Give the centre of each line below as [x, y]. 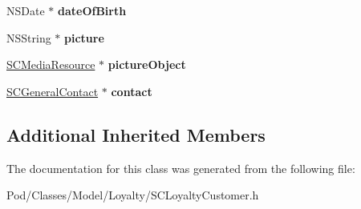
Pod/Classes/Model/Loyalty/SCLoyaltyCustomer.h [133, 195]
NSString [29, 37]
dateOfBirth [92, 10]
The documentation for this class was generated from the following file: [181, 168]
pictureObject [147, 64]
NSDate [26, 10]
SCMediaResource [51, 64]
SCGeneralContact [53, 91]
